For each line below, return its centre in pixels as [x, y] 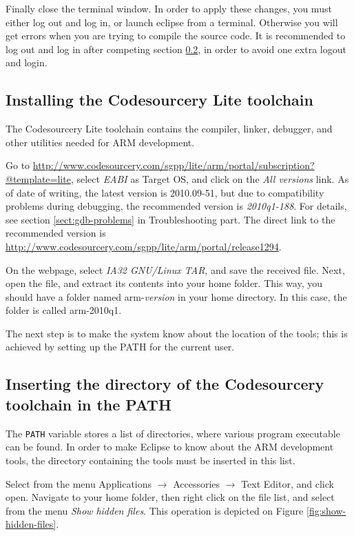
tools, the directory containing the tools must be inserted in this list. [150, 460]
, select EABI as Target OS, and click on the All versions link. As [210, 178]
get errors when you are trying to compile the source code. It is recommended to [176, 36]
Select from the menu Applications [79, 483]
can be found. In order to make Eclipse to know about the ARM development [170, 447]
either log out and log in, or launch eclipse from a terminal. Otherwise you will [172, 22]
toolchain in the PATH [88, 404]
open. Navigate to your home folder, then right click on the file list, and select [170, 497]
